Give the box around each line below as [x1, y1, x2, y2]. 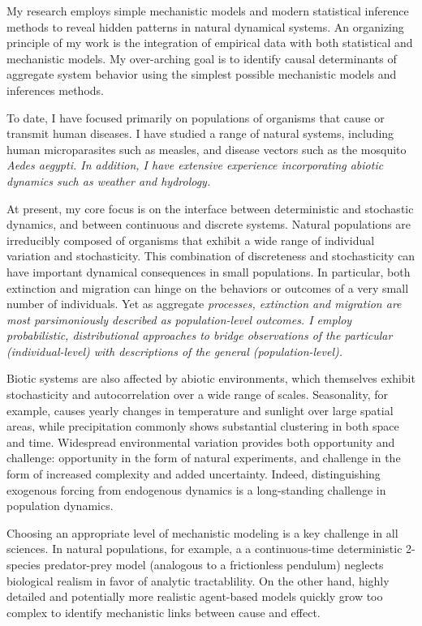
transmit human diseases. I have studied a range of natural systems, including [6, 125, 394, 142]
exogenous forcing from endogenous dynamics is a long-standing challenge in [6, 481, 386, 498]
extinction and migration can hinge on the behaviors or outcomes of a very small [6, 279, 409, 296]
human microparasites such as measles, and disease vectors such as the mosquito [6, 140, 407, 157]
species [6, 556, 41, 572]
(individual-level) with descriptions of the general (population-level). [6, 342, 343, 359]
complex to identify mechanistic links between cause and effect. [6, 603, 321, 620]
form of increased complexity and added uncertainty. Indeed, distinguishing [6, 465, 381, 482]
